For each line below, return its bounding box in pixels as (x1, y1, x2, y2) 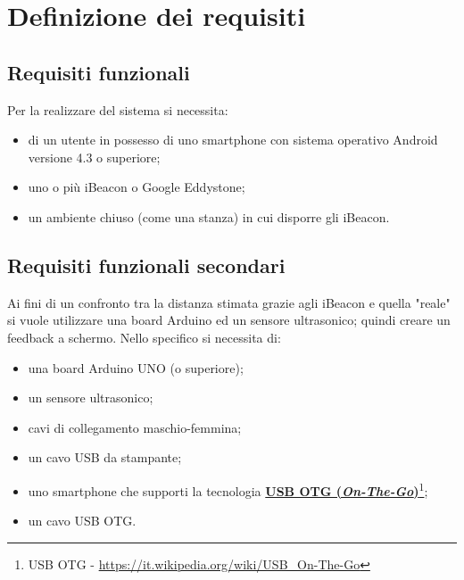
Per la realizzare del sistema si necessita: (7, 100, 228, 119)
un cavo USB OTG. (28, 511, 137, 530)
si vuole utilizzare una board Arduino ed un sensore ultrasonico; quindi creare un (7, 311, 451, 329)
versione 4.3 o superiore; (28, 147, 161, 166)
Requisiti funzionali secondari (7, 251, 286, 278)
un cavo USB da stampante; (28, 448, 182, 467)
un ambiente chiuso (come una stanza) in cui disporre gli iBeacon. (28, 207, 390, 226)
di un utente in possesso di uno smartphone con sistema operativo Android (28, 130, 438, 149)
